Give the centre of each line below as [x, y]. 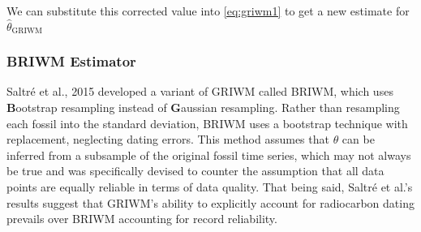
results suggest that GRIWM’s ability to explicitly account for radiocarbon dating [210, 202]
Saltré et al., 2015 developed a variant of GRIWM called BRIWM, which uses [200, 91]
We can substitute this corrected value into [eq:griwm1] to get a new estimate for [208, 11]
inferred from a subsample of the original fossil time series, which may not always [209, 155]
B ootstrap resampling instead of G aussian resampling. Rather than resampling [203, 107]
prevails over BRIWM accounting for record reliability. [142, 219]
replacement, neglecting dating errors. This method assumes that [168, 139]
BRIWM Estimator [71, 61]
